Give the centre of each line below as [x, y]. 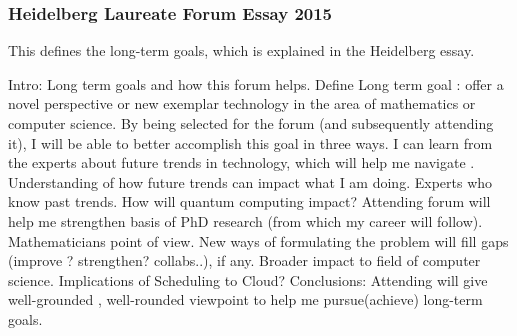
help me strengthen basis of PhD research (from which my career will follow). [245, 220]
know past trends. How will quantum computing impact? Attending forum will [249, 201]
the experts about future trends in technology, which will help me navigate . [241, 162]
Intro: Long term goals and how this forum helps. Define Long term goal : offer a [256, 83]
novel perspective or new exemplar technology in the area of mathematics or [242, 103]
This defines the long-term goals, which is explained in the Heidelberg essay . [241, 50]
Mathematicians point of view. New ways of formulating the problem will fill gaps [258, 240]
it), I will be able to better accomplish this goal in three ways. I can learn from [250, 142]
